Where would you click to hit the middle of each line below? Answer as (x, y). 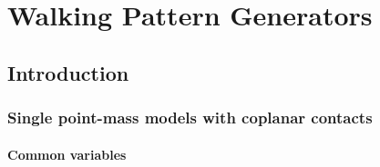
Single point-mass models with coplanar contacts (190, 118)
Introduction (68, 72)
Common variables (67, 154)
